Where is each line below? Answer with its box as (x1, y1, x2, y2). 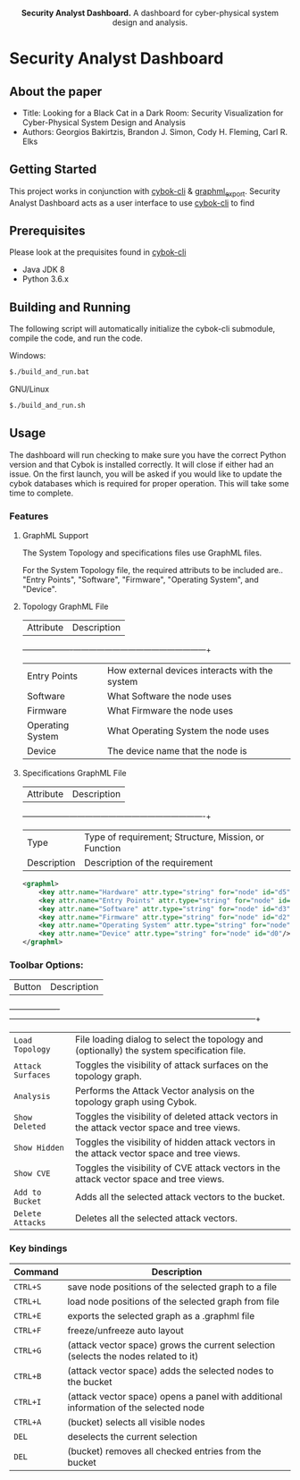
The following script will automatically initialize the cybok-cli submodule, (9, 324, 276, 334)
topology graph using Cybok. (74, 1095, 197, 1108)
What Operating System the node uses (106, 724, 270, 737)
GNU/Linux (9, 384, 50, 394)
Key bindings (9, 1242, 68, 1255)
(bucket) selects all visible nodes (67, 1416, 205, 1428)
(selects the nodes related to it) (67, 1349, 199, 1362)
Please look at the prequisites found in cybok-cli (9, 247, 187, 258)
